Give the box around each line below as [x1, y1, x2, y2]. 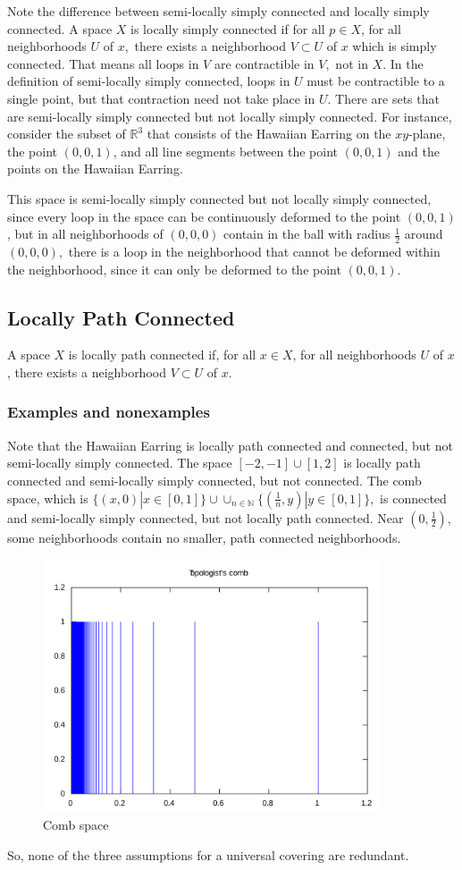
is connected [380, 488, 447, 507]
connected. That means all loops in [7, 54, 199, 72]
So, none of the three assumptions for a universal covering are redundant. [7, 845, 409, 864]
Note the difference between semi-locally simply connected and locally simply [7, 2, 430, 20]
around [404, 224, 443, 243]
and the [398, 141, 440, 160]
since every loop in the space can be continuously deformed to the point [7, 207, 401, 225]
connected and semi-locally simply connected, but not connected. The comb [7, 470, 422, 489]
